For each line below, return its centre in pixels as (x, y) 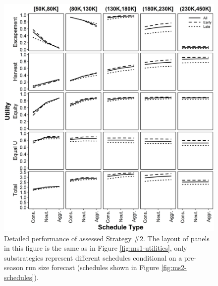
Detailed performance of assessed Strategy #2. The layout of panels (107, 238)
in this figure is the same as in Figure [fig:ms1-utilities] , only (96, 248)
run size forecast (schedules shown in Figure (92, 267)
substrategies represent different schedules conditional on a (93, 257)
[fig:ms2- (174, 267)
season (14, 267)
